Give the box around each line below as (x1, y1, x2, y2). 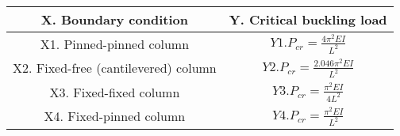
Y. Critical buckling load (229, 10, 387, 28)
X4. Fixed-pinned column (44, 107, 186, 126)
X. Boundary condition (40, 10, 188, 28)
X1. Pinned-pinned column (40, 34, 190, 53)
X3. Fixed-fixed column (49, 82, 180, 101)
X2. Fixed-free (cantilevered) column (13, 59, 217, 77)
